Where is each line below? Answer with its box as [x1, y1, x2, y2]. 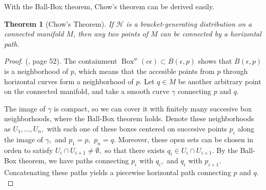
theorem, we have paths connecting [18, 155, 129, 166]
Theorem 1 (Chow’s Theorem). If [4, 18, 114, 29]
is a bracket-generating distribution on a [126, 18, 252, 29]
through [223, 65, 248, 76]
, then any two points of [73, 28, 148, 39]
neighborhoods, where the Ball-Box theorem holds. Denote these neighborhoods [4, 113, 254, 124]
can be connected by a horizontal [160, 28, 261, 39]
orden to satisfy [4, 144, 53, 155]
